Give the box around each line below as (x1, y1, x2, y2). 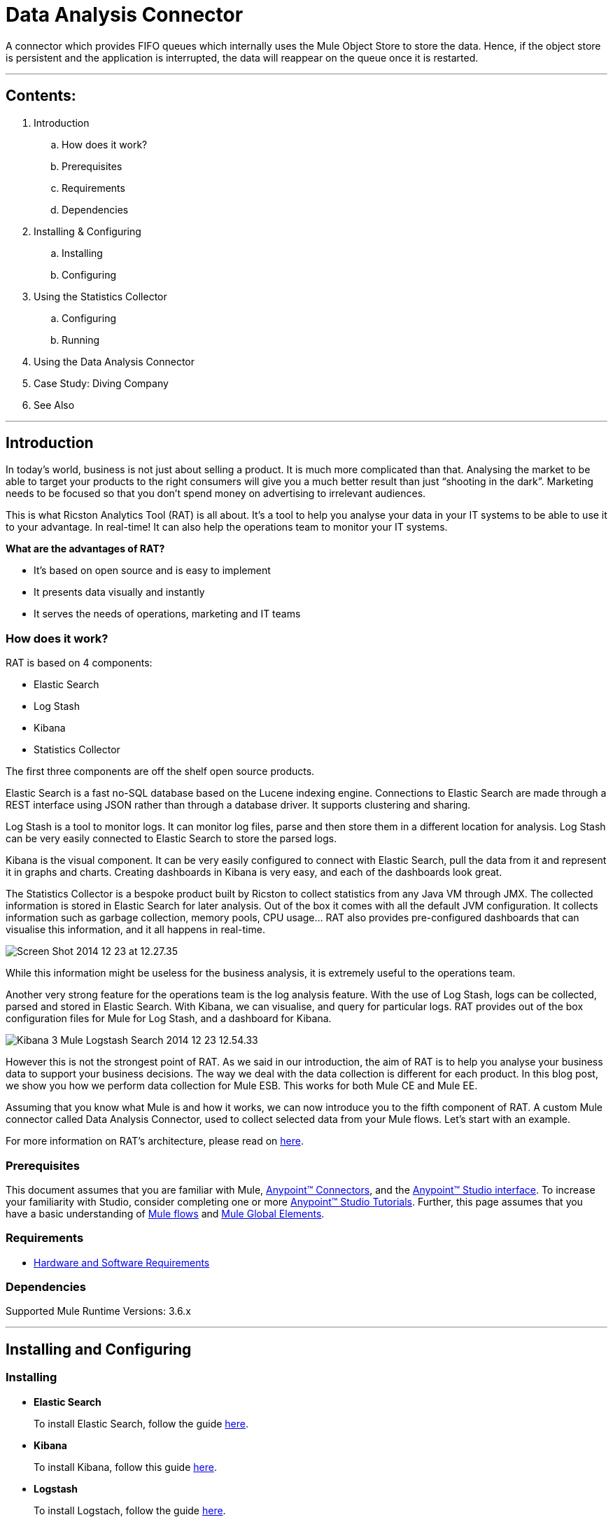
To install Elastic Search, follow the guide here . (34, 1417, 249, 1430)
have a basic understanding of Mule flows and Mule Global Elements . (6, 1207, 325, 1220)
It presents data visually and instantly (34, 586, 205, 599)
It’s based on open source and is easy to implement (34, 564, 271, 577)
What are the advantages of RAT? (6, 543, 165, 555)
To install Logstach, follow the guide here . (34, 1504, 226, 1516)
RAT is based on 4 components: (6, 657, 153, 669)
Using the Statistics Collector (34, 290, 167, 302)
